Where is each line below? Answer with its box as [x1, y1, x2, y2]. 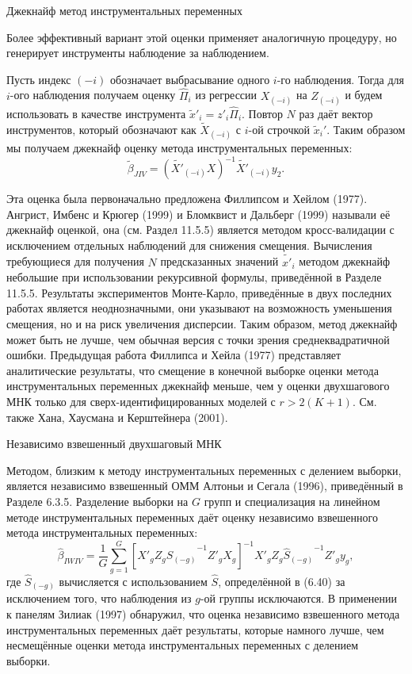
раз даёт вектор [299, 105, 373, 121]
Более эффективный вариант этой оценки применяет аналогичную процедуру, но [6, 29, 397, 45]
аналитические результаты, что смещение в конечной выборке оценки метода [6, 362, 379, 378]
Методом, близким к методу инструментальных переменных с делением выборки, [6, 461, 402, 478]
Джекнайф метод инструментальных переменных [6, 2, 242, 18]
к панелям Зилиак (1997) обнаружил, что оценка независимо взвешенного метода [6, 605, 400, 622]
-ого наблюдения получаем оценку [10, 86, 176, 103]
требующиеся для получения [6, 253, 144, 270]
